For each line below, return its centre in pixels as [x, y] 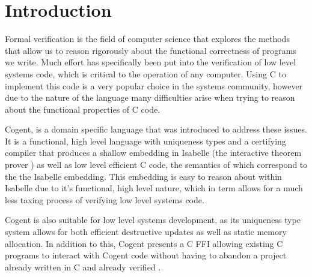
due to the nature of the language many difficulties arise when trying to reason [150, 97]
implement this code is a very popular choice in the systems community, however [154, 85]
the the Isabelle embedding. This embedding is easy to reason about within [143, 176]
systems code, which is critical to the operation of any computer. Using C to [145, 73]
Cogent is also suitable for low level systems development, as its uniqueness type [153, 220]
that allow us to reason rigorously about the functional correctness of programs [151, 50]
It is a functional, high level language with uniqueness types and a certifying [145, 141]
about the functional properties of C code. [83, 109]
